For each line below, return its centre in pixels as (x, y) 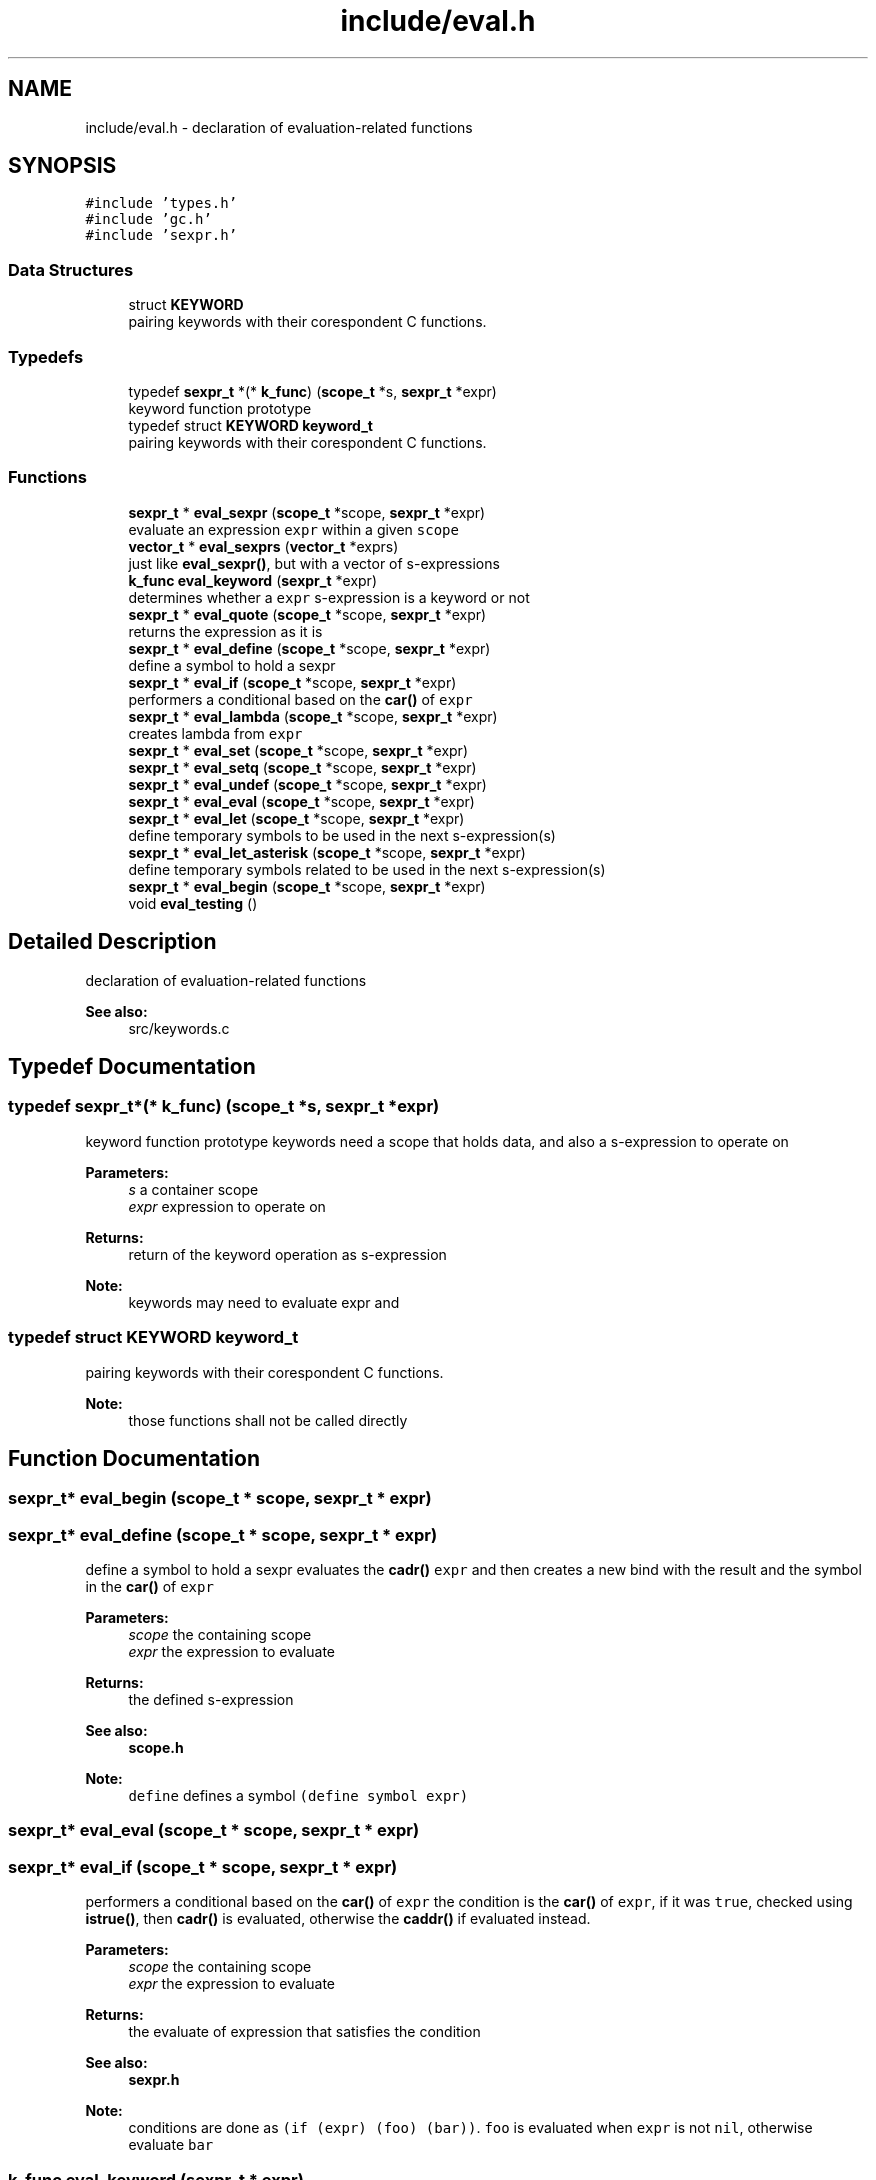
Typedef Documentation (132, 1066)
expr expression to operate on (227, 1206)
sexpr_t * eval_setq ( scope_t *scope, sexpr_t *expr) (302, 767)
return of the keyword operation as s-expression (287, 1254)
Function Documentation (134, 1458)
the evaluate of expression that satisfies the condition (304, 2032)
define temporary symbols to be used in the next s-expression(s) (342, 835)
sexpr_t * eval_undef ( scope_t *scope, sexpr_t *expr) (307, 784)
